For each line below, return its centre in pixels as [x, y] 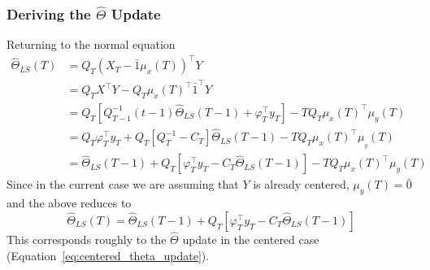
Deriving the [49, 13]
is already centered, [301, 184]
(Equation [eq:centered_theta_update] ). [108, 255]
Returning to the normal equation [91, 44]
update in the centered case [251, 240]
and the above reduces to [69, 203]
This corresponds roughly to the [87, 240]
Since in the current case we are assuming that [123, 184]
